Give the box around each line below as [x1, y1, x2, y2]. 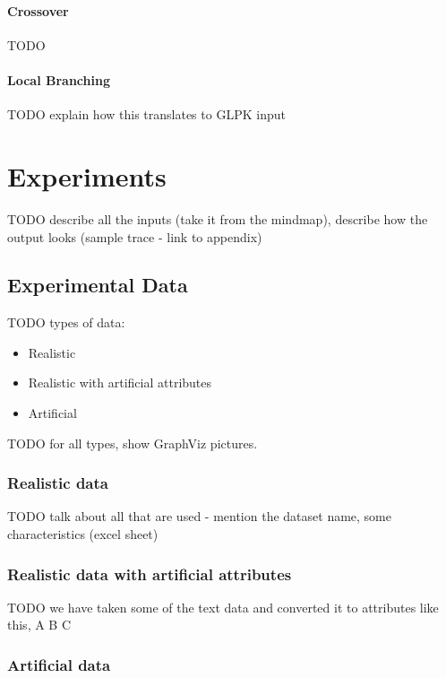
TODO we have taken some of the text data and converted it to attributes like [7, 597, 439, 616]
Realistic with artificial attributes [28, 373, 212, 392]
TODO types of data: [7, 313, 125, 332]
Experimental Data [7, 271, 188, 299]
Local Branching [7, 70, 110, 89]
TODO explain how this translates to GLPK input [7, 105, 286, 124]
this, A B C [7, 615, 72, 634]
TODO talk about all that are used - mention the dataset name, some [7, 507, 391, 526]
